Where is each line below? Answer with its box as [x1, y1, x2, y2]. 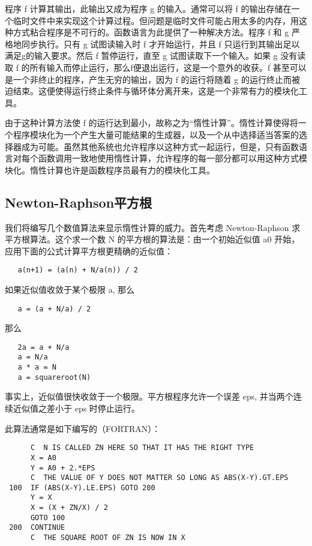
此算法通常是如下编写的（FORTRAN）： [5, 422, 161, 434]
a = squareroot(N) [17, 373, 91, 382]
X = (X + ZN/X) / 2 [30, 503, 108, 512]
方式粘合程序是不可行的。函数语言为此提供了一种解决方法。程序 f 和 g [13, 26, 289, 38]
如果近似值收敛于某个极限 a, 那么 [5, 283, 135, 295]
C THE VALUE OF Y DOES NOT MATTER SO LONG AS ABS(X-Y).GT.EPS [30, 473, 289, 482]
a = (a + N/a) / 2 [17, 304, 91, 313]
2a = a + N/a [17, 343, 70, 352]
